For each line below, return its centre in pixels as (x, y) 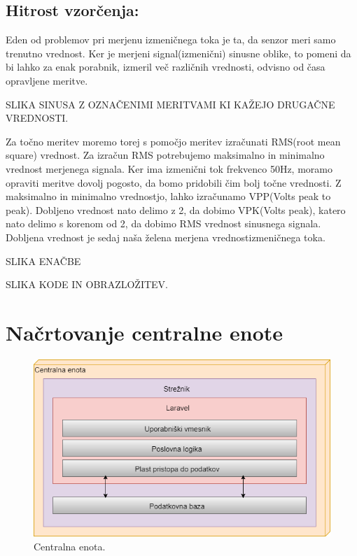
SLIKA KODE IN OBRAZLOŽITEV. (87, 284)
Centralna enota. (70, 546)
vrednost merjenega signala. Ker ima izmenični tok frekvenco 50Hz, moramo (169, 168)
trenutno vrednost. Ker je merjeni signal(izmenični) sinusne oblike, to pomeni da (178, 53)
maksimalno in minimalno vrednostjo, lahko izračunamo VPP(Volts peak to (168, 196)
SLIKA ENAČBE (43, 261)
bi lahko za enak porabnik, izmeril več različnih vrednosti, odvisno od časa (166, 67)
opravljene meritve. (47, 80)
